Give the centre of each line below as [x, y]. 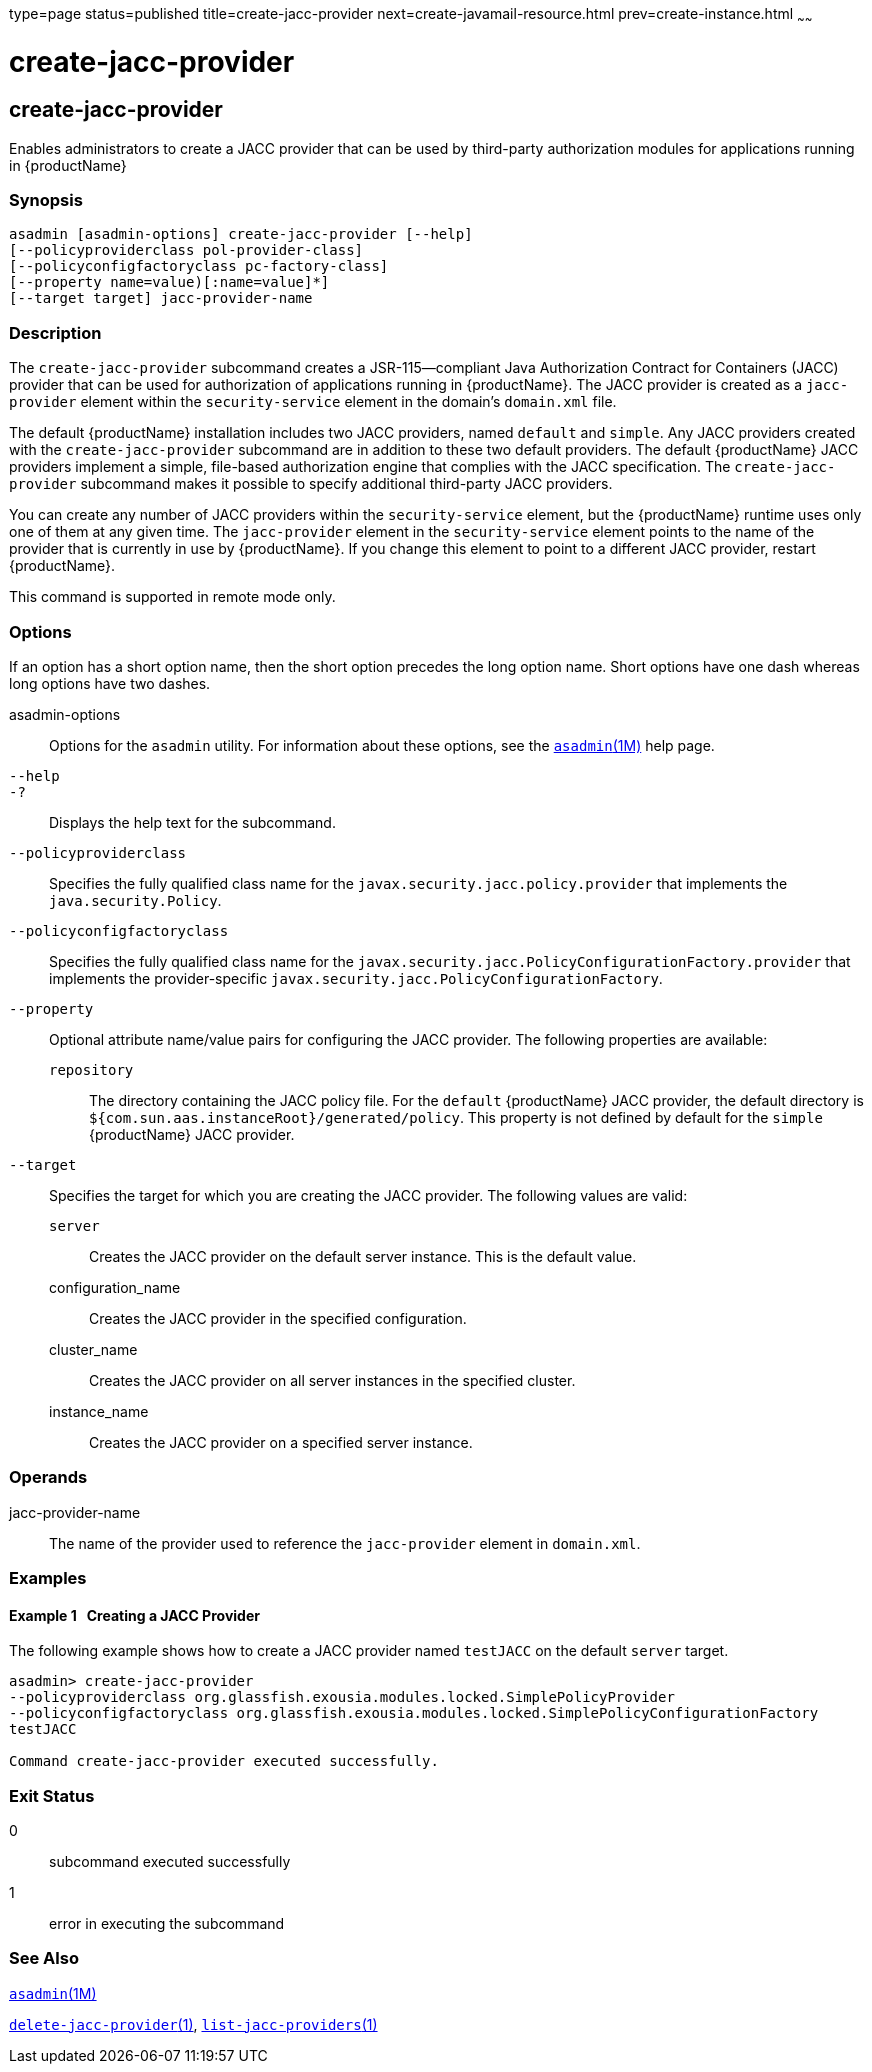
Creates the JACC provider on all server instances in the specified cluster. [332, 1380]
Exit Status [52, 1795]
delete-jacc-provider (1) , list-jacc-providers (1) [193, 2024]
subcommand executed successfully [170, 1862]
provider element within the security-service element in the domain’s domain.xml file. [313, 402]
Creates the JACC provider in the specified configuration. [278, 1318]
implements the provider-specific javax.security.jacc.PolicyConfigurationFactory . [356, 978]
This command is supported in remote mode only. [172, 597]
